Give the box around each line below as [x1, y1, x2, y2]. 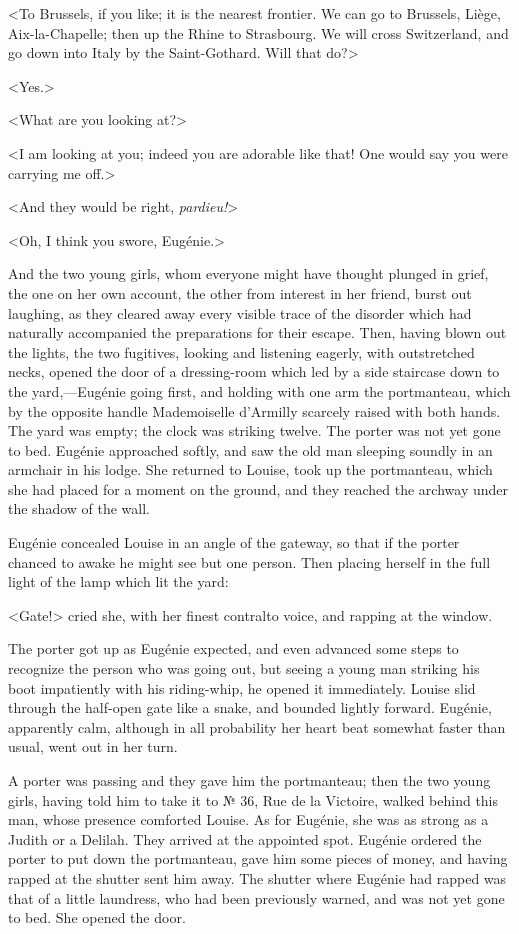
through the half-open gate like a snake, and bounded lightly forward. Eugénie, [8, 697, 492, 718]
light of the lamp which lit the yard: [8, 571, 229, 592]
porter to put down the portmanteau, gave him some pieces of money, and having [8, 848, 508, 869]
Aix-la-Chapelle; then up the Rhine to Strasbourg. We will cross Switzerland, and [8, 22, 509, 43]
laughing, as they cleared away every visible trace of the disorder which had [8, 302, 472, 323]
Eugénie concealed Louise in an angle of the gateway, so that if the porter [8, 532, 460, 553]
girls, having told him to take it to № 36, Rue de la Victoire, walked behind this [8, 789, 499, 810]
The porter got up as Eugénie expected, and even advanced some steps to [8, 638, 459, 659]
